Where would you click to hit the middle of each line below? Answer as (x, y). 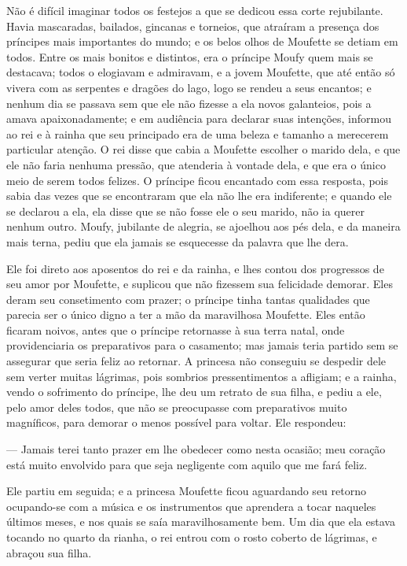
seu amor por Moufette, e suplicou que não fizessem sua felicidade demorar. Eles (200, 284)
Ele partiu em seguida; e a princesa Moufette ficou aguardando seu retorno (186, 491)
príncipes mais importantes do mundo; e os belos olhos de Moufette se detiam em (202, 41)
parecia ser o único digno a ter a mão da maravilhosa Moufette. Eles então (186, 314)
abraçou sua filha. (49, 552)
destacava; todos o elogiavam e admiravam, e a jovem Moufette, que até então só (201, 72)
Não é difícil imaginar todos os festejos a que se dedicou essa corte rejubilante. (195, 10)
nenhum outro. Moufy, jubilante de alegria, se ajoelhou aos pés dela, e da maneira (203, 226)
